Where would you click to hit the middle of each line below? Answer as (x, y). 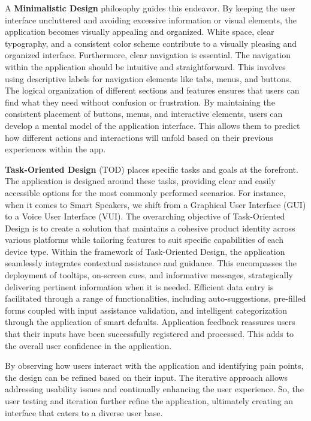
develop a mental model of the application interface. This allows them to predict (153, 125)
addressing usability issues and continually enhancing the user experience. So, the (154, 389)
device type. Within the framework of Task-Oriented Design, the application (145, 251)
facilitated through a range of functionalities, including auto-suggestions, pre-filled (155, 298)
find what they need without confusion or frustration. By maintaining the (140, 102)
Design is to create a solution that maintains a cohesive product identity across (150, 228)
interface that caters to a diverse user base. (84, 412)
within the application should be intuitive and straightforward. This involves (145, 66)
